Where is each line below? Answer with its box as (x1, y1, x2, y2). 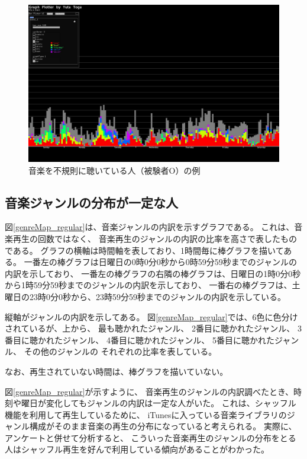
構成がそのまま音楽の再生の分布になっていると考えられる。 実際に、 (29, 420, 297, 432)
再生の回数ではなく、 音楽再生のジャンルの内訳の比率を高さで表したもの (12, 232, 297, 244)
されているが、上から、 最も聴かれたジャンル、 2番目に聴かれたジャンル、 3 (5, 322, 302, 334)
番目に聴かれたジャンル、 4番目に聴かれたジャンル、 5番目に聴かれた (5, 333, 274, 346)
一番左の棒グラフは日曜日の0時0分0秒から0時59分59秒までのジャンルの (24, 256, 297, 268)
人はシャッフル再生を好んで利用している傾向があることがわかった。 (5, 443, 269, 455)
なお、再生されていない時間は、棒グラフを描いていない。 (5, 365, 228, 377)
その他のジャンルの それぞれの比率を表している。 (24, 345, 217, 358)
